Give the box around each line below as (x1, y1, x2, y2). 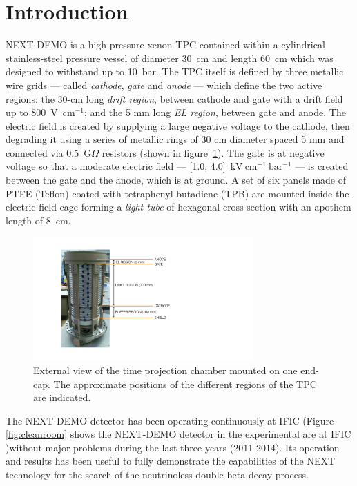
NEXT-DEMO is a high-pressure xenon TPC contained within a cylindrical (6, 37, 325, 52)
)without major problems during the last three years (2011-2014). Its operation (6, 440, 340, 454)
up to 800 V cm (6, 105, 75, 119)
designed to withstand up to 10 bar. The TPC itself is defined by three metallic (6, 64, 344, 79)
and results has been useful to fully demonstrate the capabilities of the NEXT (6, 454, 336, 468)
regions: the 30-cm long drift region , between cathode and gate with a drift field (6, 91, 343, 106)
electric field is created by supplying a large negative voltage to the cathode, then (6, 118, 350, 133)
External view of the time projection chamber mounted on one (33, 362, 298, 377)
